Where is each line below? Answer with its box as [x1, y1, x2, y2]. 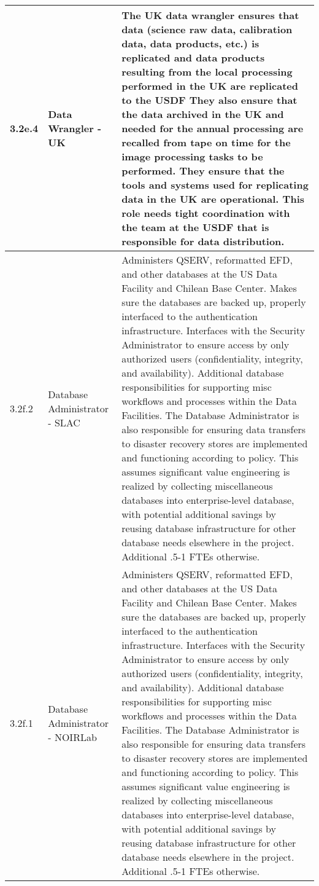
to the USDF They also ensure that [121, 93, 298, 107]
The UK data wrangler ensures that [121, 8, 299, 22]
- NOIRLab [48, 729, 97, 744]
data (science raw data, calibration [121, 22, 293, 36]
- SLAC [48, 415, 80, 429]
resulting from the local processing [121, 65, 293, 79]
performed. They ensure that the [121, 163, 285, 178]
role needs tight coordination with [121, 206, 290, 220]
